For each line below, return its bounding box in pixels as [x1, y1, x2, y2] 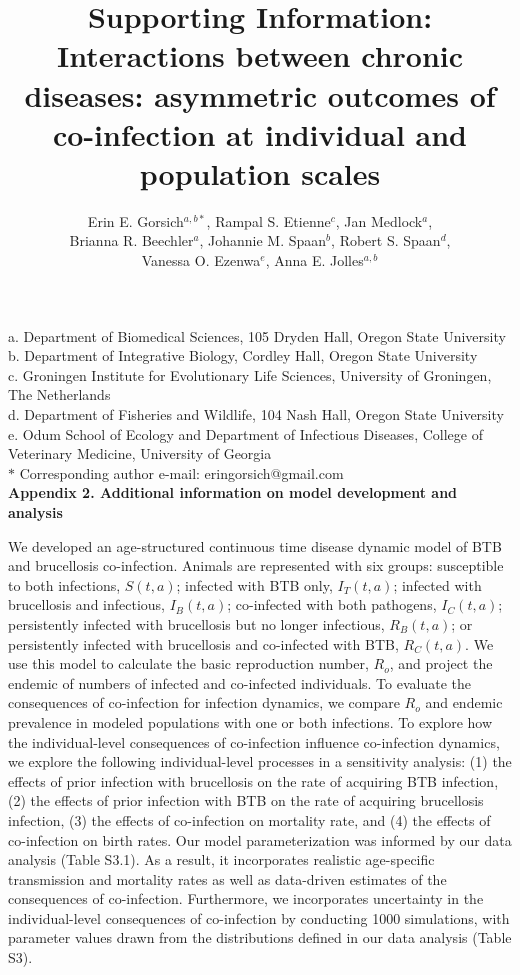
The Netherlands [8, 384, 111, 405]
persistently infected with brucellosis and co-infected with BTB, [8, 633, 399, 654]
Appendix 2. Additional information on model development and [8, 482, 458, 503]
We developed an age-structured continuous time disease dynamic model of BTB [8, 535, 502, 556]
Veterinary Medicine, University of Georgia [8, 443, 272, 464]
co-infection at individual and [52, 113, 467, 154]
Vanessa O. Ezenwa [141, 250, 261, 271]
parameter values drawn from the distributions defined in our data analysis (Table [8, 927, 512, 948]
